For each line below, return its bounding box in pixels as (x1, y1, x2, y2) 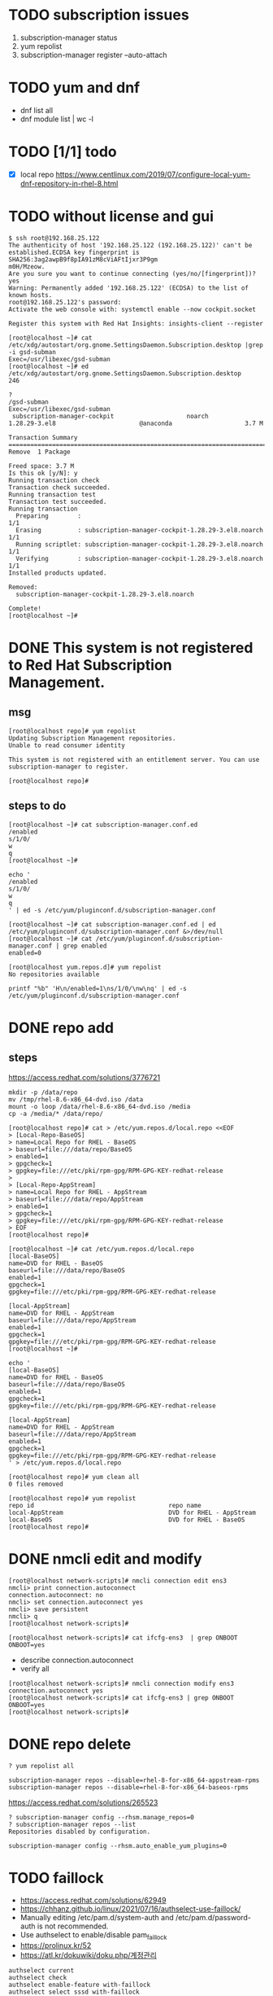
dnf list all (19, 105, 54, 115)
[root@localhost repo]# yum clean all (8, 1473, 140, 1481)
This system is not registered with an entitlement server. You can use (8, 755, 260, 764)
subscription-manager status (19, 33, 118, 42)
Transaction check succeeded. (8, 483, 111, 492)
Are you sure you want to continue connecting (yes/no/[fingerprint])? (8, 269, 256, 278)
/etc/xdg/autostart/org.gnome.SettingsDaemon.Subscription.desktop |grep (8, 340, 264, 349)
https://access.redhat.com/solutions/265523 (8, 1797, 158, 1807)
